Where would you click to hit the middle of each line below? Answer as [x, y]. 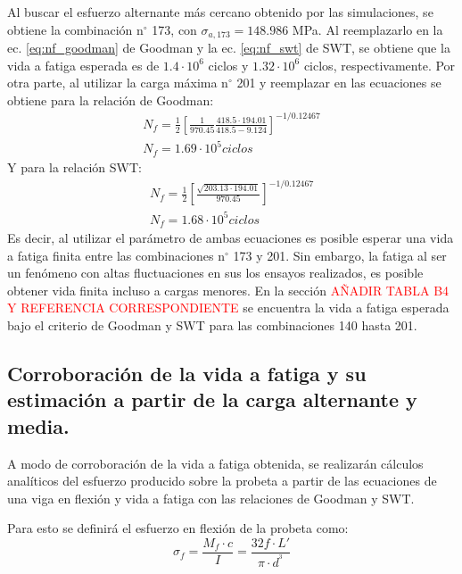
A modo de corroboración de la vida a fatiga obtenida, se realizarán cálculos [215, 463]
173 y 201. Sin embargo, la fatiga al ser [340, 255]
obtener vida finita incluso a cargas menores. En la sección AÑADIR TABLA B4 [228, 290]
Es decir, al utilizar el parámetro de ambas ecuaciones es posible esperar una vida [231, 238]
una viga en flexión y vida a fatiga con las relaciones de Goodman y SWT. [211, 498]
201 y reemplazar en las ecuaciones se [339, 83]
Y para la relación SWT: [74, 166]
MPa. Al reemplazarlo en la [367, 29]
